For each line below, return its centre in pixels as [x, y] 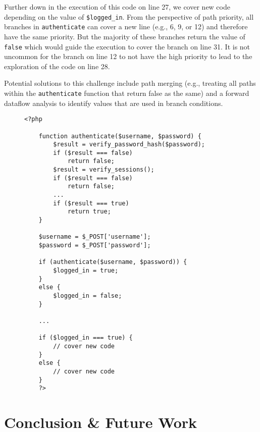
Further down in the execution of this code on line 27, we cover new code [117, 7]
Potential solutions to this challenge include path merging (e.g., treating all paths [130, 83]
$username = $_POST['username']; [95, 237]
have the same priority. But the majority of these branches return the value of [125, 36]
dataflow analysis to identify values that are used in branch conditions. [114, 103]
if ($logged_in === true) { [86, 338]
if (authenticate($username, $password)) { [113, 262]
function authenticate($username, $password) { [120, 136]
